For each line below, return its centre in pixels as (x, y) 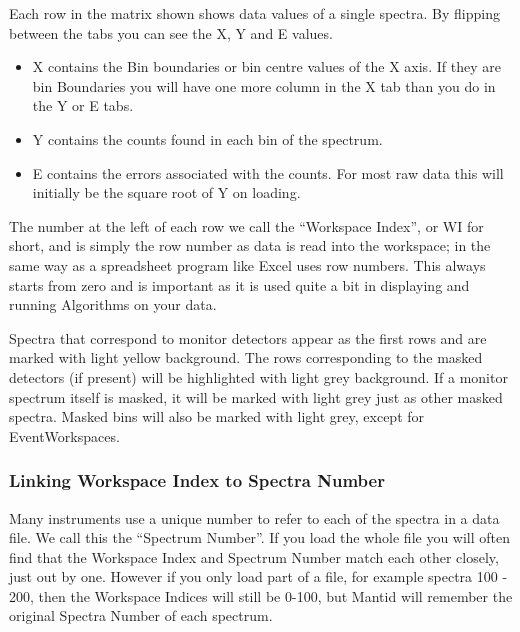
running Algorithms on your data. (113, 304)
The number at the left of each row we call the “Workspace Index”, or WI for (246, 225)
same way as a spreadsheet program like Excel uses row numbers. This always (247, 264)
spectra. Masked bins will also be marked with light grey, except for (217, 416)
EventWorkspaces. (64, 435)
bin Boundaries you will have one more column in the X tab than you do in (264, 85)
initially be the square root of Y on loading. (166, 192)
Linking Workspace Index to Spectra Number (197, 480)
